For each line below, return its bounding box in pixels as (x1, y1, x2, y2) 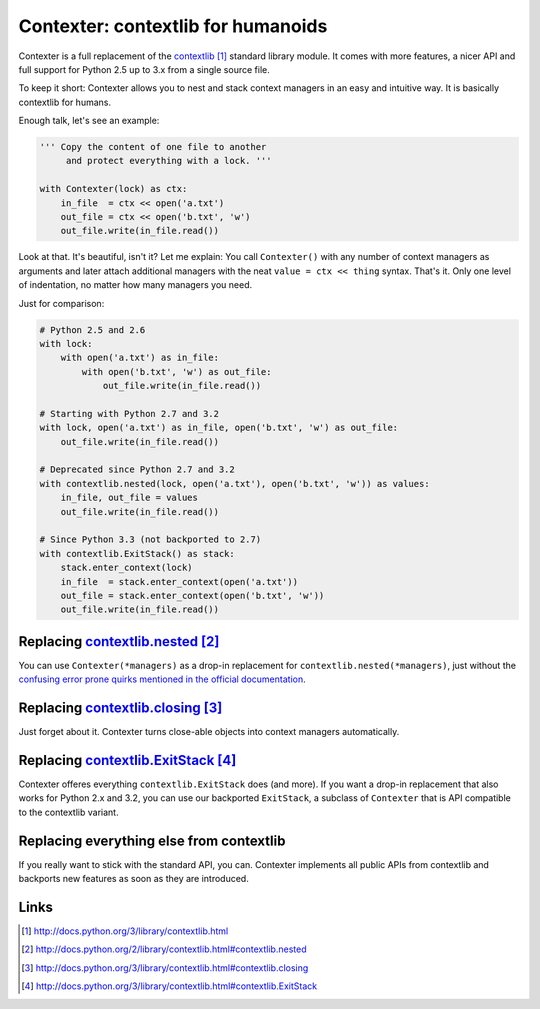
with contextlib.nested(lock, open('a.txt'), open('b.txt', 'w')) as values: (39, 478, 430, 489)
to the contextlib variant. (18, 806, 119, 818)
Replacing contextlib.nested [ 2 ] (18, 633, 220, 650)
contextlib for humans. (18, 96, 112, 108)
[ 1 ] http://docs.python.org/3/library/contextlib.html (21, 925, 229, 937)
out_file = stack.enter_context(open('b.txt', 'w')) (60, 590, 325, 601)
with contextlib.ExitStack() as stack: (39, 548, 235, 559)
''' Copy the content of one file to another (39, 141, 267, 153)
